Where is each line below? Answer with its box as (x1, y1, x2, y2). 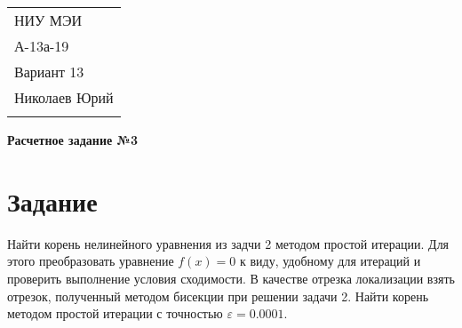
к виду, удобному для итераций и (240, 252, 421, 270)
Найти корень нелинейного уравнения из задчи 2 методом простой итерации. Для (7, 234, 450, 252)
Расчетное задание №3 (7, 131, 139, 148)
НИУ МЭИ (14, 10, 83, 30)
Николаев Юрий (14, 87, 114, 108)
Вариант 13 (14, 61, 84, 82)
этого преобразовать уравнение (7, 252, 174, 270)
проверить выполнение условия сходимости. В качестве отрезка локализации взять (7, 268, 455, 287)
